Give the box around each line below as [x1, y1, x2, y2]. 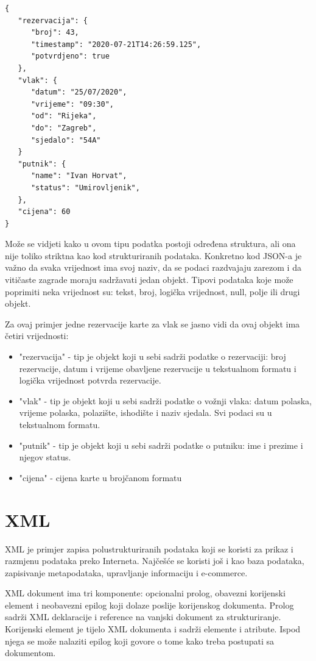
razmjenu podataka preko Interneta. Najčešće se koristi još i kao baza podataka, [5, 554, 304, 567]
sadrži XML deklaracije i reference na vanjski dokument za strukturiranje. [5, 610, 281, 623]
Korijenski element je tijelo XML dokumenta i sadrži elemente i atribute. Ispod [5, 623, 301, 635]
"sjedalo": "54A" [30, 135, 101, 145]
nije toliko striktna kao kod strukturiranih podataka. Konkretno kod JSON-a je [5, 249, 302, 262]
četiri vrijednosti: [5, 329, 69, 342]
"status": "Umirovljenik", [30, 183, 140, 192]
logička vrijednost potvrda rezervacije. [19, 374, 161, 387]
